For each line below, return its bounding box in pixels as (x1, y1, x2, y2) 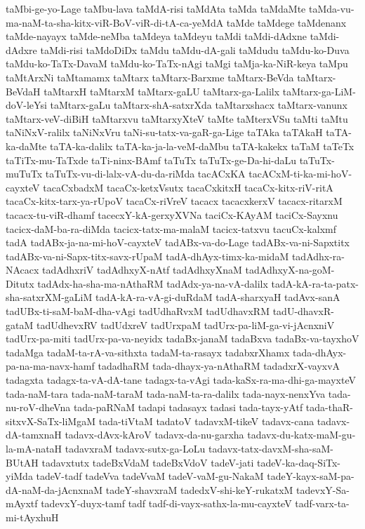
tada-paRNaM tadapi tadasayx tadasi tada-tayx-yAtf (73, 400, 303, 415)
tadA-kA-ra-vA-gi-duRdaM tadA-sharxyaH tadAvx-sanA (95, 290, 340, 304)
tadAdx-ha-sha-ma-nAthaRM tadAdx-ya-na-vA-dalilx (37, 276, 268, 290)
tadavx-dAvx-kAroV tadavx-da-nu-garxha (65, 427, 244, 442)
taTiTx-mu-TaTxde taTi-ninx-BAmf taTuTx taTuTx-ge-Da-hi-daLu (6, 152, 296, 167)
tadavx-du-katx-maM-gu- (247, 427, 356, 442)
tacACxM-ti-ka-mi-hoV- (248, 166, 352, 181)
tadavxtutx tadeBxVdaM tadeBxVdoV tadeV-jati (41, 455, 254, 469)
